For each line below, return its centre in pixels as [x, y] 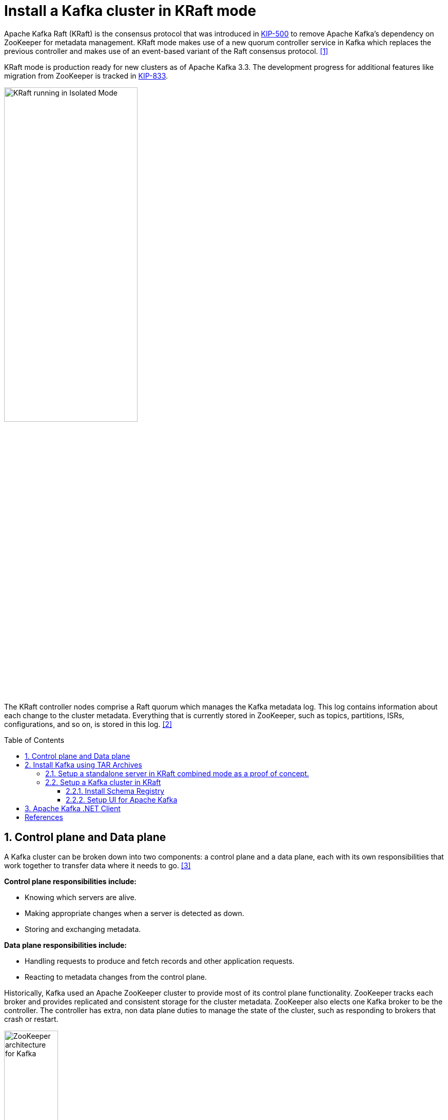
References [44, 817]
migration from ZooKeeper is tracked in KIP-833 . [86, 76]
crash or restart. [31, 1019]
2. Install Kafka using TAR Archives [83, 765]
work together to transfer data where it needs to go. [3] [98, 866]
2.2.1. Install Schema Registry [115, 791]
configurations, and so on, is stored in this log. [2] [88, 724]
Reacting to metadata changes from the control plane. [116, 977]
